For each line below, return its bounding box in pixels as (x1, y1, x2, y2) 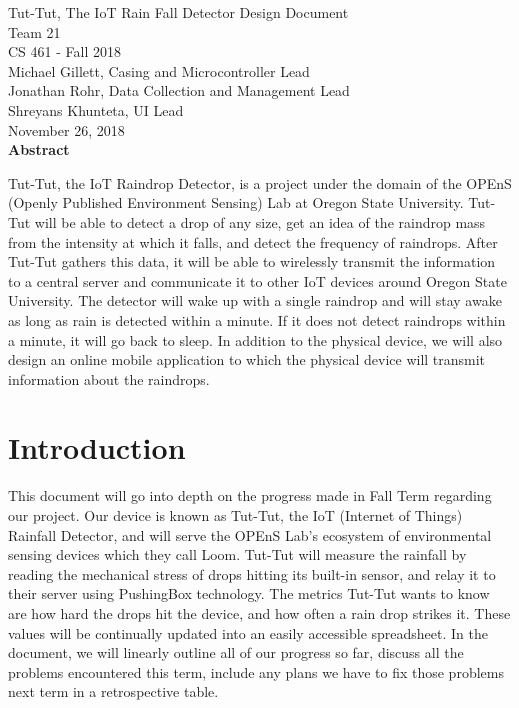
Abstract (8, 139, 70, 160)
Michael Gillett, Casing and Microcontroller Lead (8, 60, 310, 81)
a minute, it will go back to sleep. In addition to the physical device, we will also (8, 329, 503, 350)
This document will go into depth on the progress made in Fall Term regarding (8, 485, 492, 506)
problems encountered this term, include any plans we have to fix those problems (8, 661, 504, 682)
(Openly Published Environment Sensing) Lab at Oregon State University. (8, 192, 464, 213)
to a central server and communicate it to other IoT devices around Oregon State (8, 270, 507, 291)
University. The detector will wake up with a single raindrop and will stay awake (8, 290, 502, 311)
